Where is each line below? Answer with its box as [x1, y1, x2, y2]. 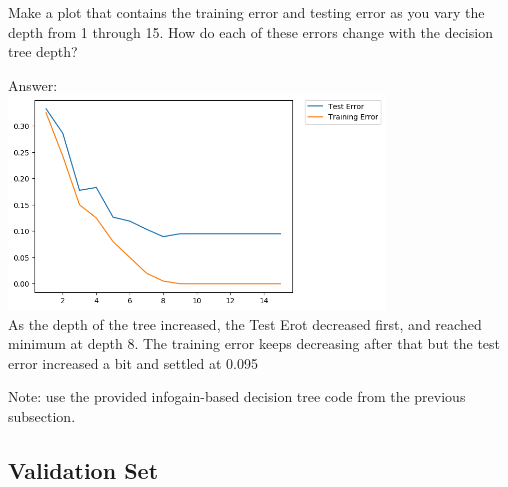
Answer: [8, 74, 58, 95]
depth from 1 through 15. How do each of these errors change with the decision [8, 21, 493, 42]
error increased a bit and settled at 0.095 [8, 352, 258, 373]
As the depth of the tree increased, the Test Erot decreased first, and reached [8, 313, 482, 334]
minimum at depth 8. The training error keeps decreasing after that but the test [8, 333, 501, 354]
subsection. [8, 406, 76, 427]
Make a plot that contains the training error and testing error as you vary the [8, 2, 485, 22]
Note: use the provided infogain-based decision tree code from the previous [8, 386, 466, 407]
